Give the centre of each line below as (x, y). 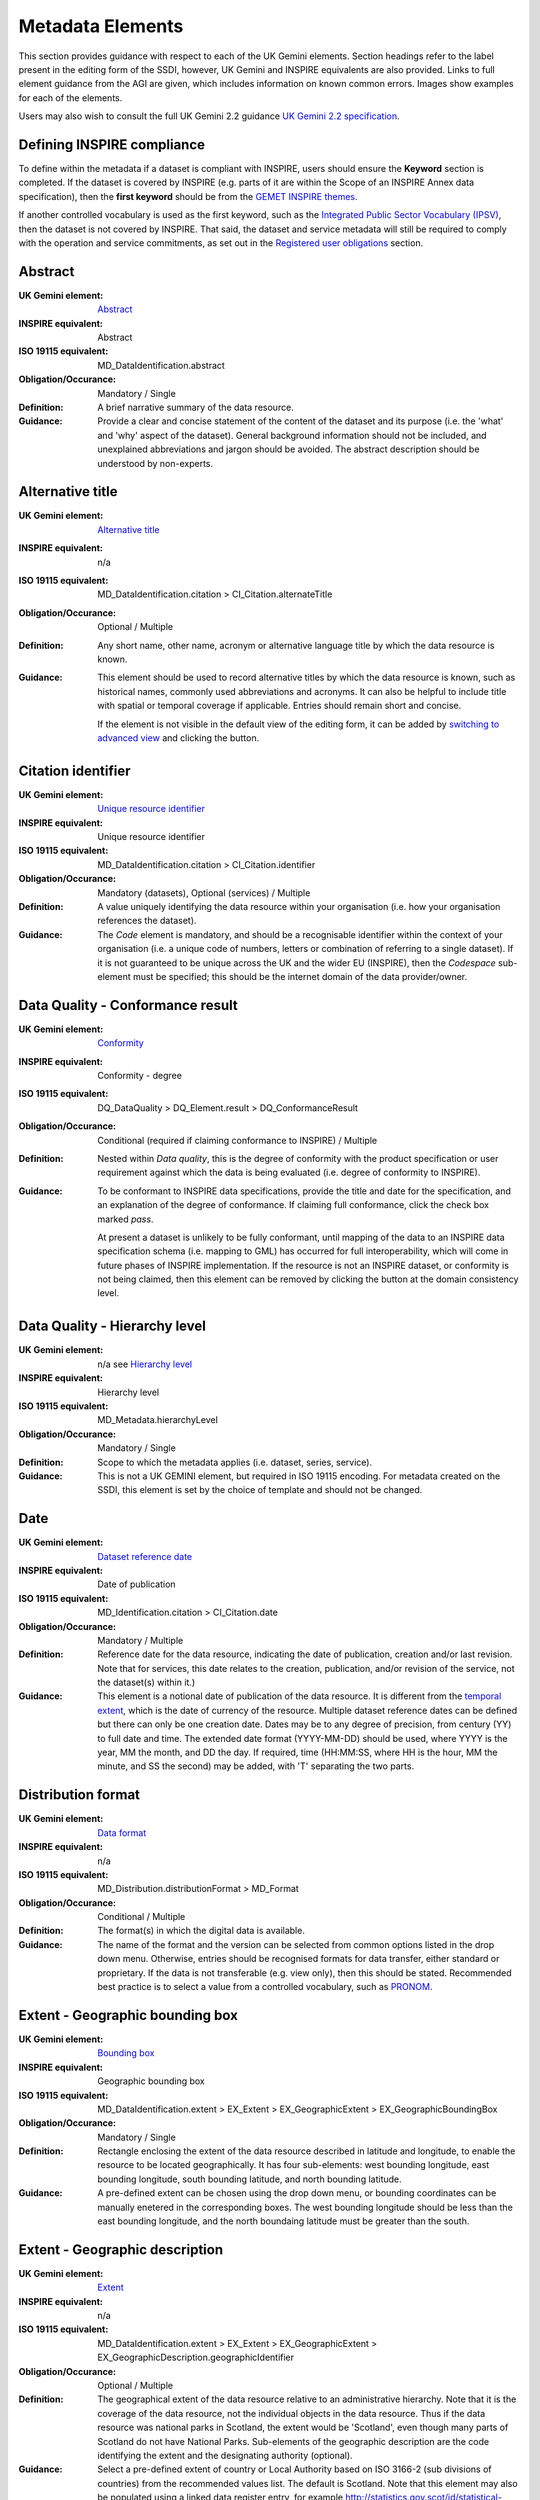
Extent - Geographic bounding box (128, 2015)
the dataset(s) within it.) (146, 1682)
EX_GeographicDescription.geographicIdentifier (196, 2357)
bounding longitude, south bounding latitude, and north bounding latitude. (249, 2179)
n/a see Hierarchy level (145, 1364)
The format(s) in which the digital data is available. (201, 1931)
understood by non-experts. (155, 463)
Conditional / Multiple (141, 1917)
